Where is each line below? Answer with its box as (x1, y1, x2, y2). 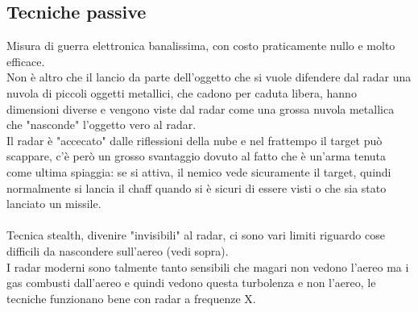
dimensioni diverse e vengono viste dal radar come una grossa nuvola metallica (6, 100, 395, 117)
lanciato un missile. (6, 195, 101, 212)
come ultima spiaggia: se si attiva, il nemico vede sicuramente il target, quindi (6, 163, 391, 180)
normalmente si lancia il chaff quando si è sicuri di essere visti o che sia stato (6, 179, 387, 196)
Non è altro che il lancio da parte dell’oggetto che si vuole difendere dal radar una (6, 69, 412, 85)
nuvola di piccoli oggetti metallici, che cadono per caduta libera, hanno (6, 84, 357, 101)
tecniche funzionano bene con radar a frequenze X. (6, 289, 256, 306)
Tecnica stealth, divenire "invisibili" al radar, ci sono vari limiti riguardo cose (6, 227, 385, 243)
